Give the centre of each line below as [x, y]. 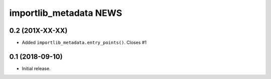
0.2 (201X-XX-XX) [38, 31]
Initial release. [36, 68]
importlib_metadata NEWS [66, 13]
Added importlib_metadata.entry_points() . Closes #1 [84, 43]
